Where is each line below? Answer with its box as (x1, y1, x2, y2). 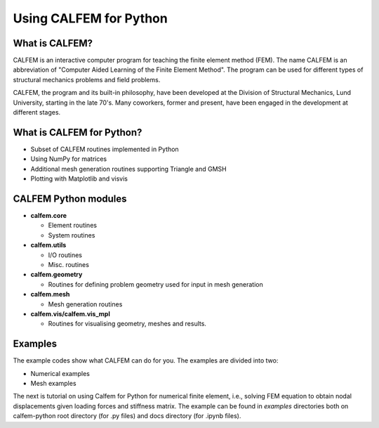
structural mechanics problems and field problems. (13, 75, 161, 84)
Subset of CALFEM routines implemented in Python (30, 145, 179, 153)
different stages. (13, 108, 61, 117)
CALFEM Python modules (13, 193, 127, 205)
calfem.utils (30, 241, 67, 249)
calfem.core (30, 212, 67, 219)
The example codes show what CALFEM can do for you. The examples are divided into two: (13, 356, 279, 365)
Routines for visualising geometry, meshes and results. (48, 320, 207, 328)
